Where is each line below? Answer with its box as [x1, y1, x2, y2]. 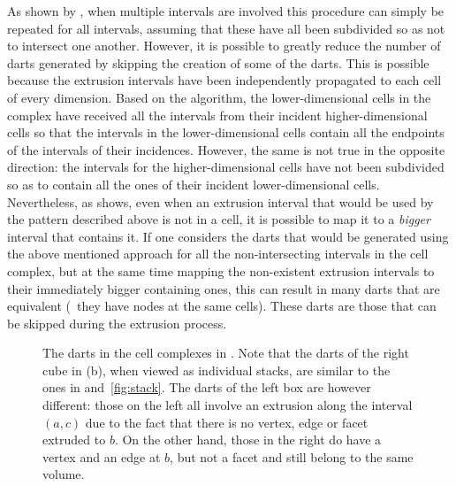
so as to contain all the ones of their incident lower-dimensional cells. [7, 174, 380, 193]
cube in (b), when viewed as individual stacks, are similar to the [42, 360, 391, 379]
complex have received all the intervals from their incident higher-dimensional [7, 105, 428, 124]
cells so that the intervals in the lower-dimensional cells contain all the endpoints [7, 123, 445, 142]
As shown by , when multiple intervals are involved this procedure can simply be [7, 2, 445, 19]
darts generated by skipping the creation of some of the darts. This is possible [7, 53, 429, 72]
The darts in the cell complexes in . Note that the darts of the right [42, 343, 409, 362]
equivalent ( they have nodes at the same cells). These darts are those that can [7, 297, 437, 315]
